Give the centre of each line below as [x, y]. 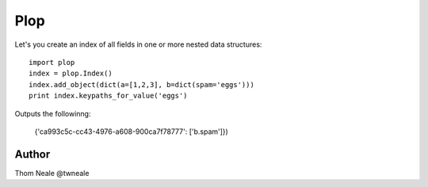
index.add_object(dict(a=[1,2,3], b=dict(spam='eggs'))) [142, 84]
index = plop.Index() [71, 74]
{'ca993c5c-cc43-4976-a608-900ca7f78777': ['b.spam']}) [132, 132]
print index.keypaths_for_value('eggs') [108, 96]
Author [32, 154]
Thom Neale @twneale [52, 173]
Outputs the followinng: [53, 113]
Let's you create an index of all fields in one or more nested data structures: [138, 44]
